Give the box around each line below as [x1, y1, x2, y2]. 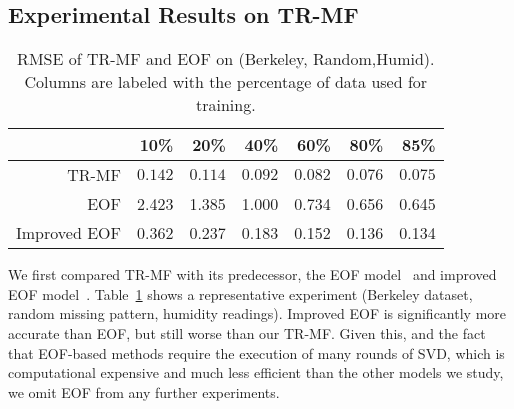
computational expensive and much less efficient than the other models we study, [8, 362, 504, 383]
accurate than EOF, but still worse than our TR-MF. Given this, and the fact [8, 322, 486, 343]
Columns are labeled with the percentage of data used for [24, 70, 428, 94]
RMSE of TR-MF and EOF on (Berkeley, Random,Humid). [17, 47, 435, 71]
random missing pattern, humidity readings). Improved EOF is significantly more [8, 303, 507, 324]
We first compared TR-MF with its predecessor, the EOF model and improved [8, 264, 497, 285]
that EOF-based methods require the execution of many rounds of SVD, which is [8, 342, 505, 363]
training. [196, 93, 256, 117]
